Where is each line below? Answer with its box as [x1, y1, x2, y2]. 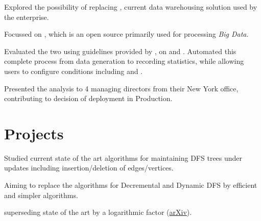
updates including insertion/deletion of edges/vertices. [4, 162, 174, 173]
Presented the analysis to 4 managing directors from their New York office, [4, 83, 239, 93]
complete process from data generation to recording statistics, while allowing [4, 56, 244, 66]
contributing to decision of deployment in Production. [4, 93, 173, 104]
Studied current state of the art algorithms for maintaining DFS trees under [4, 152, 243, 163]
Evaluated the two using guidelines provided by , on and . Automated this [4, 45, 236, 56]
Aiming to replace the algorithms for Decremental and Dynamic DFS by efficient [4, 180, 257, 190]
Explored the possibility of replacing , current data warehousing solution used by [4, 2, 257, 12]
